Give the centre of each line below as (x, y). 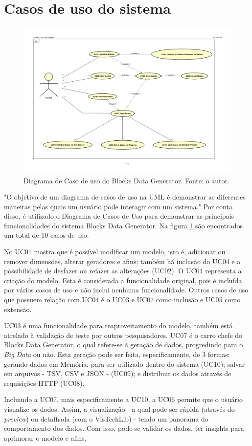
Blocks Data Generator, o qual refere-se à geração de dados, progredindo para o (124, 345)
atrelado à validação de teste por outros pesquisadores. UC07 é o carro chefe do (123, 335)
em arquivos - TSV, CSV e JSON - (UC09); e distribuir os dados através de (118, 373)
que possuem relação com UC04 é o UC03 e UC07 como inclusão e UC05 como (122, 300)
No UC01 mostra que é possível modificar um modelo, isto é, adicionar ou (115, 252)
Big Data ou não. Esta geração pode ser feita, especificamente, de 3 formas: (117, 354)
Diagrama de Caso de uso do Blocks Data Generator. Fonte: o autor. (126, 180)
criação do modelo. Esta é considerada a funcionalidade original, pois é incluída (123, 280)
